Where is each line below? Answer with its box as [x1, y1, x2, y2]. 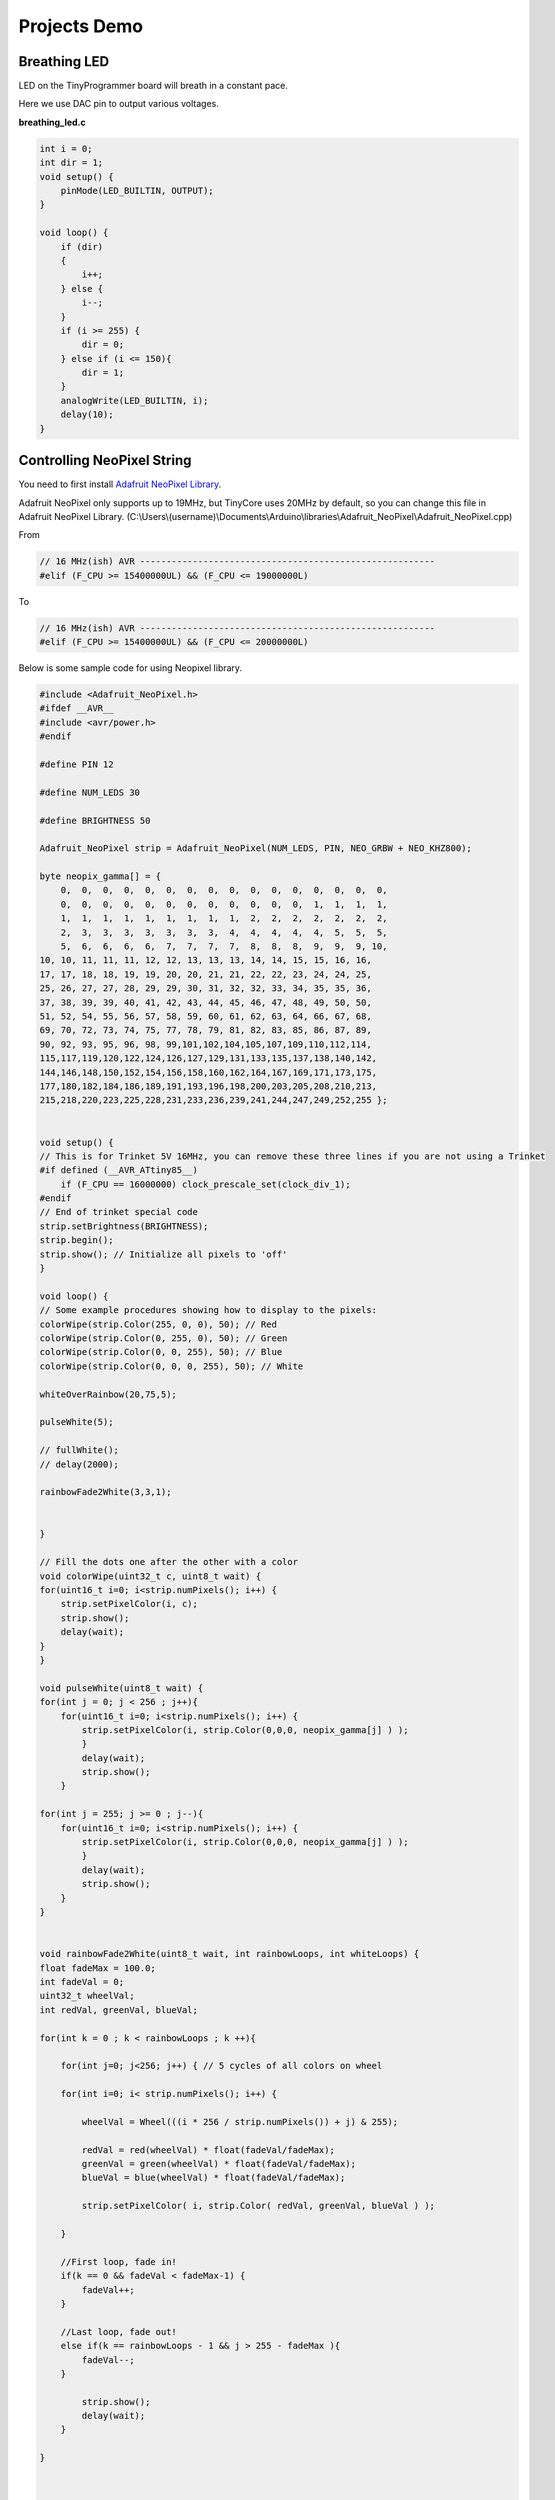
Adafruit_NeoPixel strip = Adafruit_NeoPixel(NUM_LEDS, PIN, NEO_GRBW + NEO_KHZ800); [39, 843, 472, 854]
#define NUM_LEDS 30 [39, 786, 140, 798]
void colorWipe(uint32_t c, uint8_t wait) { [39, 1570, 262, 1582]
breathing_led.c [18, 116, 87, 128]
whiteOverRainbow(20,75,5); [39, 1388, 177, 1400]
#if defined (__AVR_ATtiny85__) [39, 1165, 199, 1176]
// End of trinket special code [39, 1206, 199, 1218]
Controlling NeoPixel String [18, 452, 192, 469]
